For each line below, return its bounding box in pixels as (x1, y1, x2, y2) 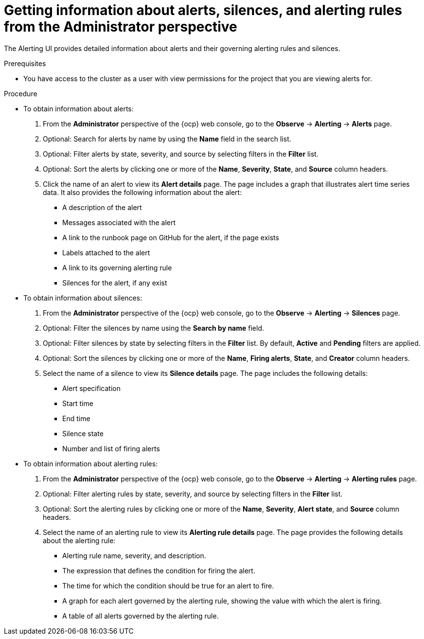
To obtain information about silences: (23, 293, 142, 302)
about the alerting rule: (43, 536, 116, 545)
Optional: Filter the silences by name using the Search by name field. (43, 323, 265, 332)
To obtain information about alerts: (23, 104, 134, 113)
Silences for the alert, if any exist (62, 278, 167, 287)
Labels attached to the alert (62, 248, 150, 257)
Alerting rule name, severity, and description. (62, 551, 206, 560)
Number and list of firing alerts (62, 444, 160, 453)
